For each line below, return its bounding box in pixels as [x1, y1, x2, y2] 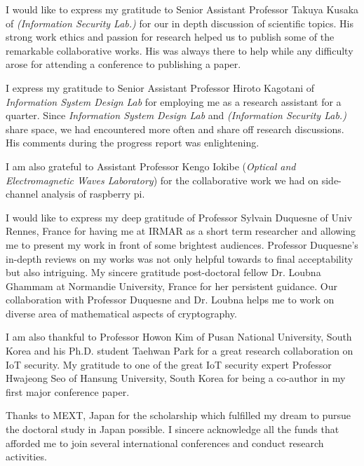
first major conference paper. [6, 384, 130, 399]
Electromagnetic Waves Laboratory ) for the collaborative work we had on [6, 172, 319, 187]
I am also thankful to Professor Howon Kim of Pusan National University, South [6, 329, 352, 344]
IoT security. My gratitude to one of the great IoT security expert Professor [6, 357, 332, 371]
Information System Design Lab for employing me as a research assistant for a [6, 94, 342, 109]
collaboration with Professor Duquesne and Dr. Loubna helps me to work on [6, 292, 335, 307]
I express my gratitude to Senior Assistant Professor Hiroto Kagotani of [6, 80, 315, 95]
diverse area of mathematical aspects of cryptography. [6, 306, 237, 320]
